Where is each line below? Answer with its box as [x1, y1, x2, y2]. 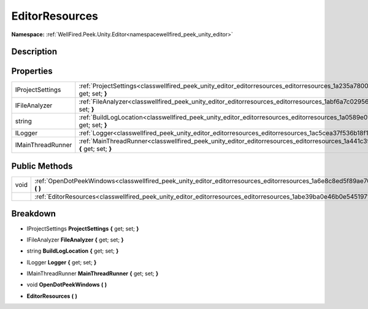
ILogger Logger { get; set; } [26, 258, 97, 266]
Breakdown [11, 208, 56, 219]
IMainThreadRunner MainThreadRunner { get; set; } [26, 270, 159, 277]
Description [11, 47, 58, 57]
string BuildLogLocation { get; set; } [26, 247, 119, 254]
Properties [11, 66, 53, 77]
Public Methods [11, 161, 73, 171]
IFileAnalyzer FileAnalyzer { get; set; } [26, 236, 124, 243]
